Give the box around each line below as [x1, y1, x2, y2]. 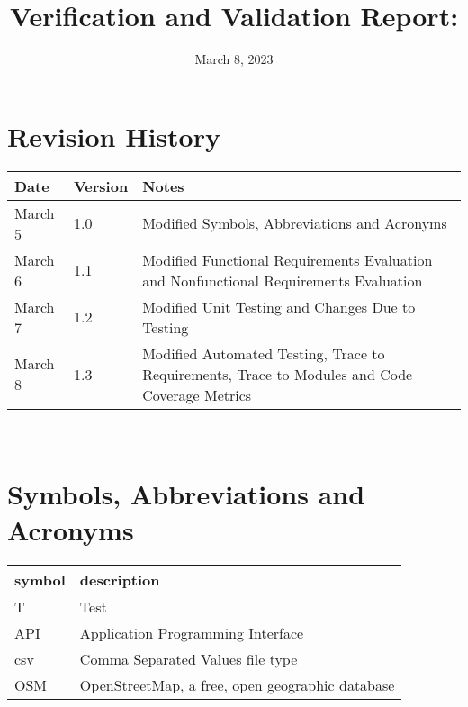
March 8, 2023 [194, 50, 274, 68]
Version [73, 175, 129, 196]
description [79, 568, 160, 590]
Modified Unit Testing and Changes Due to [142, 295, 416, 317]
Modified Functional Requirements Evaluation [142, 249, 433, 270]
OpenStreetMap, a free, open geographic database [79, 674, 395, 695]
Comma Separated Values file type [79, 648, 298, 669]
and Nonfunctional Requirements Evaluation [142, 269, 423, 291]
